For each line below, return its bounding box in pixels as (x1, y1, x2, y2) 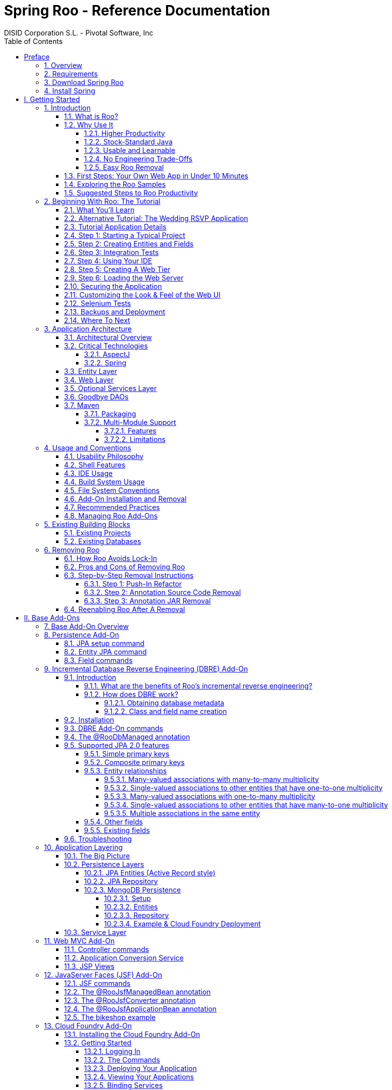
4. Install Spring (44, 86, 95, 95)
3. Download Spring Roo (44, 77, 124, 86)
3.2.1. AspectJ (84, 349, 130, 358)
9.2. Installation (64, 715, 114, 724)
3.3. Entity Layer (64, 366, 117, 375)
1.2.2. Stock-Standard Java (84, 137, 173, 146)
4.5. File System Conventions (64, 485, 160, 494)
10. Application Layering (44, 842, 123, 851)
